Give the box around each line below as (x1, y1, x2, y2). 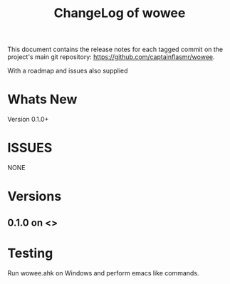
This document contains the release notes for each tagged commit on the (7, 45, 224, 54)
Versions (7, 189, 62, 204)
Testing (7, 245, 53, 261)
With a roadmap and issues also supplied (7, 66, 128, 75)
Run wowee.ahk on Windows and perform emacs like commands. (7, 268, 199, 277)
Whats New (7, 91, 78, 107)
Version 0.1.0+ (7, 115, 49, 124)
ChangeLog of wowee (53, 5, 186, 21)
